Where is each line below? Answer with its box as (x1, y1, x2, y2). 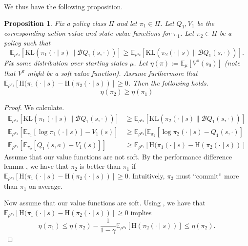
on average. (29, 181, 62, 191)
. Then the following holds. (128, 77, 208, 88)
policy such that (4, 37, 51, 47)
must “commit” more (176, 170, 239, 180)
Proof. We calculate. (4, 102, 64, 112)
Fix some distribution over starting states (4, 57, 127, 67)
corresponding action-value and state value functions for (4, 28, 171, 38)
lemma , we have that (4, 161, 69, 171)
